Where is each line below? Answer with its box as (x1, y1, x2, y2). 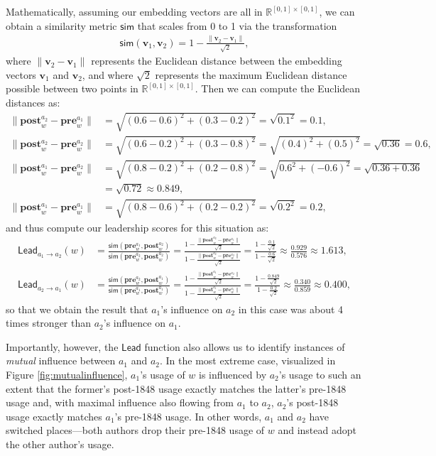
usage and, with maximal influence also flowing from (6, 395, 234, 410)
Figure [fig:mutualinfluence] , (6, 367, 128, 382)
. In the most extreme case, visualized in (160, 353, 336, 368)
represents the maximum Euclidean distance (155, 67, 347, 82)
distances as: (6, 95, 60, 110)
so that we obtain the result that (6, 301, 148, 316)
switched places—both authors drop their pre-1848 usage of (6, 423, 265, 438)
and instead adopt (278, 423, 356, 438)
